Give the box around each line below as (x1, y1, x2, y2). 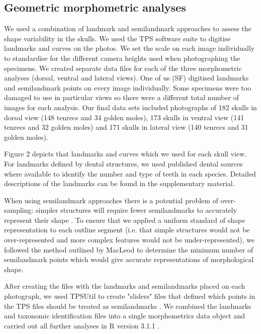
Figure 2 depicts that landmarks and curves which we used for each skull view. (4, 148, 247, 159)
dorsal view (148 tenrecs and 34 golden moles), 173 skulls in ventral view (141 (4, 112, 244, 122)
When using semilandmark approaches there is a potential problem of (4, 195, 218, 205)
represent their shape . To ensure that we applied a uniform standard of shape (4, 214, 245, 225)
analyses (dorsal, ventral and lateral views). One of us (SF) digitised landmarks (4, 72, 249, 83)
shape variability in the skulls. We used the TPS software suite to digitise (4, 33, 231, 43)
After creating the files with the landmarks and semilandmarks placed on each (4, 281, 245, 291)
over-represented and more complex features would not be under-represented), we (4, 234, 255, 245)
